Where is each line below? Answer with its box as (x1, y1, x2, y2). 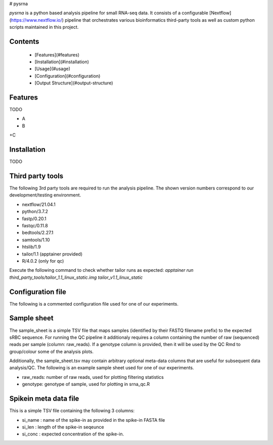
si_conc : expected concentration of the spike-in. (22, 431, 124, 437)
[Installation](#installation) (34, 59, 89, 65)
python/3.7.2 (22, 209, 48, 215)
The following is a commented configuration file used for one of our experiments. (9, 301, 179, 307)
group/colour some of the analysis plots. (9, 349, 94, 355)
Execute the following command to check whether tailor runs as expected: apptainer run (9, 267, 194, 273)
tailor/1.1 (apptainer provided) (22, 251, 83, 257)
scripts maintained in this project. (9, 24, 79, 30)
